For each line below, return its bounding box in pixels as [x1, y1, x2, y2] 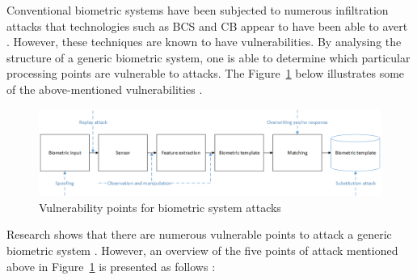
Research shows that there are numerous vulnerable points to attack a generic [6, 226, 392, 243]
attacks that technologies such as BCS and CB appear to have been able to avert [6, 17, 408, 34]
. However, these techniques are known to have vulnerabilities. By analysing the [6, 33, 402, 50]
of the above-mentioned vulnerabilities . [6, 80, 203, 97]
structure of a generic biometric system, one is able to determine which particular [6, 49, 411, 66]
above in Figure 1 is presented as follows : [6, 257, 216, 274]
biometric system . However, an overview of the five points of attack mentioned [6, 242, 398, 258]
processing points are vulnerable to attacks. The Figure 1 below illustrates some [6, 65, 405, 82]
